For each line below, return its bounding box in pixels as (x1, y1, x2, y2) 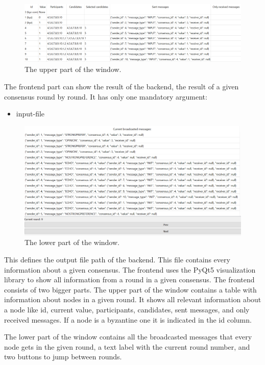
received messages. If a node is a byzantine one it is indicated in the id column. (4, 314, 252, 325)
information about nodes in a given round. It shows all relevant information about (4, 294, 261, 305)
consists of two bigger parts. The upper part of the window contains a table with (4, 284, 257, 295)
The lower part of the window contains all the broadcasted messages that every (4, 331, 252, 342)
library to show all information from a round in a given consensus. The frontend (4, 274, 255, 285)
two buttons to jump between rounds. (4, 351, 122, 362)
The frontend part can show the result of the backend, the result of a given (4, 81, 239, 92)
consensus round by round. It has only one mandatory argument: (4, 91, 207, 102)
